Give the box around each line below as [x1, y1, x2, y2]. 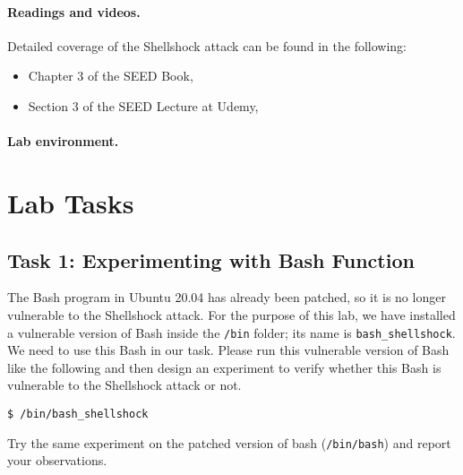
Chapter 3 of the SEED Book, [28, 66, 193, 85]
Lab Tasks [7, 184, 134, 220]
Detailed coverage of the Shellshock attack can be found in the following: [7, 36, 407, 55]
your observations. [7, 451, 107, 470]
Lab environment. [7, 132, 119, 151]
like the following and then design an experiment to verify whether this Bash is [7, 358, 442, 376]
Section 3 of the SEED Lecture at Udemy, [28, 96, 259, 115]
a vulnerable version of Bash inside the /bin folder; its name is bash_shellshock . [7, 323, 456, 341]
